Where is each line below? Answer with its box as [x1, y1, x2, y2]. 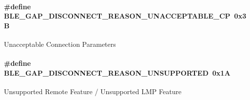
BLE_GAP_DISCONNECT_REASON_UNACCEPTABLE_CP [4, 11, 231, 21]
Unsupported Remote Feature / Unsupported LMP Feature [4, 86, 182, 96]
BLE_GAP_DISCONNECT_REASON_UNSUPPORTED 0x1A [4, 67, 231, 78]
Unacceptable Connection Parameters [4, 39, 116, 49]
